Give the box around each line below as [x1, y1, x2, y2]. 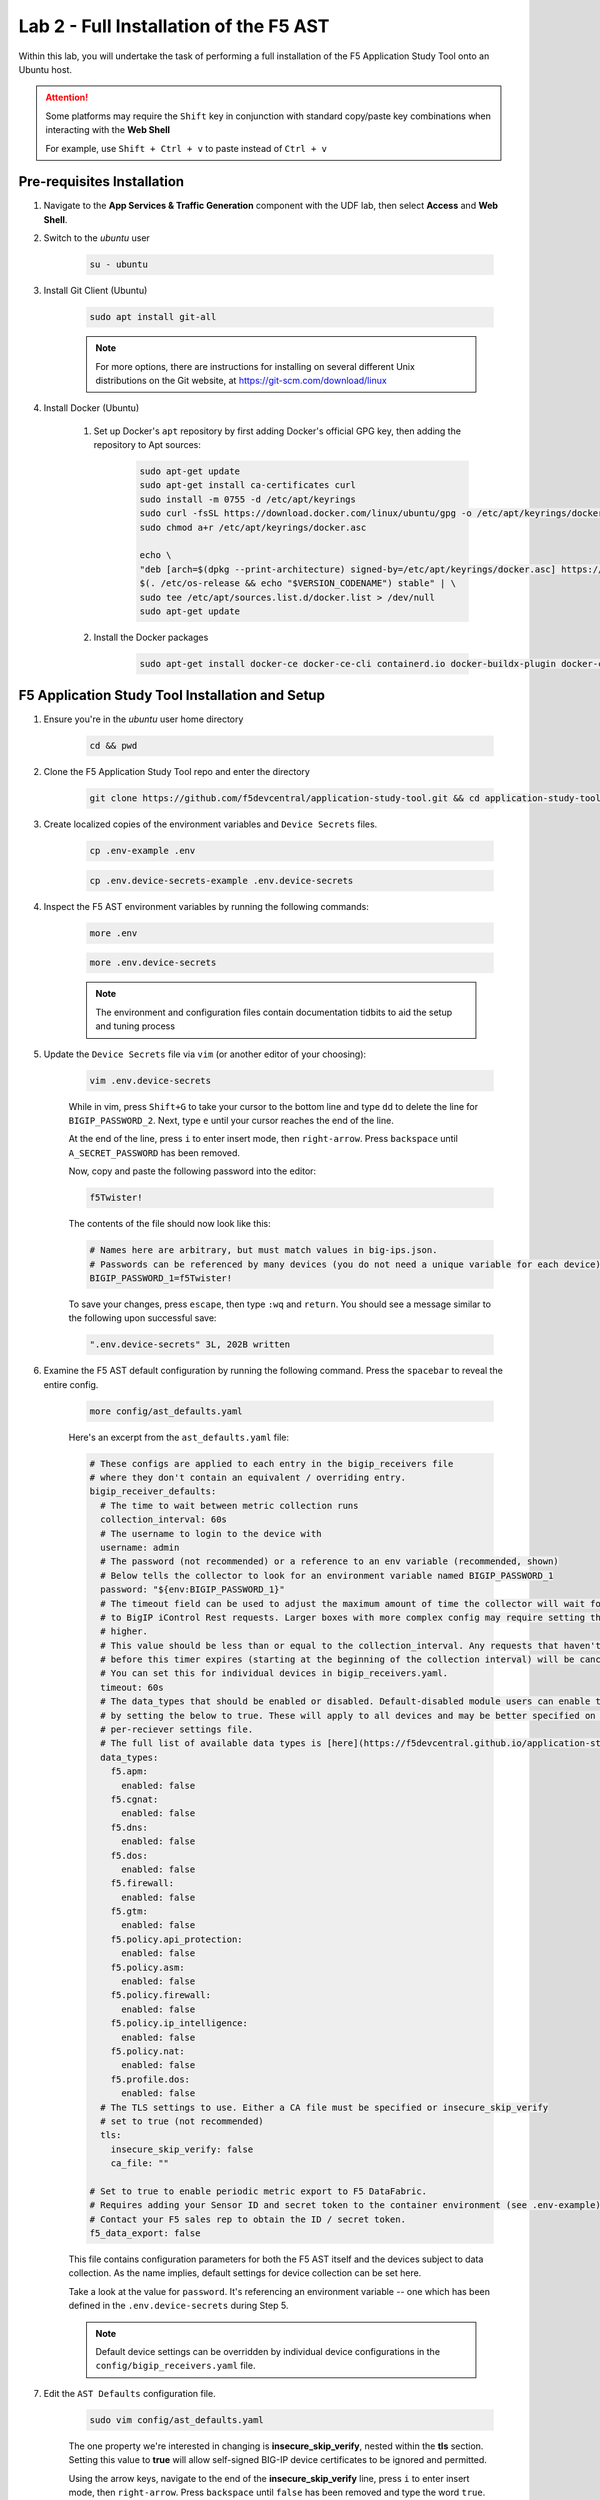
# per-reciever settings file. [100, 1724, 254, 1735]
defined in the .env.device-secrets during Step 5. [68, 2300, 289, 2312]
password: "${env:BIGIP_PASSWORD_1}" [100, 1584, 285, 1595]
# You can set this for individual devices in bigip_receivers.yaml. [100, 1668, 449, 1679]
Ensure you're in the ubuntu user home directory [43, 713, 244, 725]
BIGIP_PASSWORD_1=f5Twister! [89, 1272, 233, 1284]
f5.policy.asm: [110, 1961, 185, 1973]
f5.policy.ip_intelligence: [110, 2018, 249, 2029]
